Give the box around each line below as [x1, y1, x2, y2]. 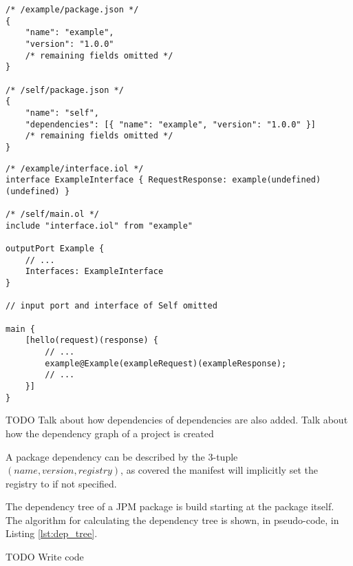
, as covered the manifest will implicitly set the [120, 463, 318, 477]
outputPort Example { [6, 244, 105, 254]
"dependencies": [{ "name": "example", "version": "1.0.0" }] [25, 119, 317, 129]
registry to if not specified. [6, 476, 117, 490]
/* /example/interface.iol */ [6, 163, 144, 174]
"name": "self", [25, 107, 100, 118]
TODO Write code [6, 549, 84, 564]
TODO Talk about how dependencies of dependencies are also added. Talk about [6, 412, 348, 427]
